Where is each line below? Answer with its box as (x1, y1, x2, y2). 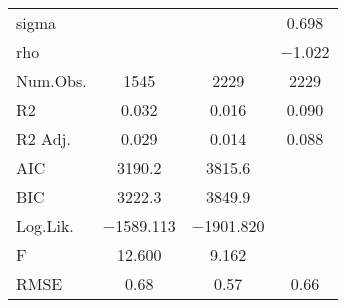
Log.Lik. (16, 214, 74, 237)
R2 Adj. (16, 127, 71, 150)
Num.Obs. (16, 69, 87, 92)
